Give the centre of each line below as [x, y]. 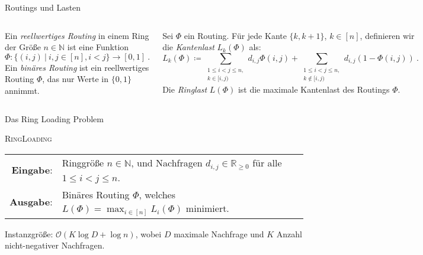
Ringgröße [83, 162]
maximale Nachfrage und [219, 233]
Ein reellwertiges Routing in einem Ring [77, 35]
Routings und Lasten [43, 7]
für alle [267, 162]
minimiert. [207, 208]
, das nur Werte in [75, 79]
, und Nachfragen [167, 162]
